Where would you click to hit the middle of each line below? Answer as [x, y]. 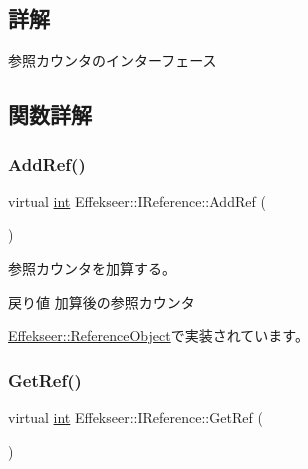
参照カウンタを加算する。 [92, 267]
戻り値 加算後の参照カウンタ [101, 301]
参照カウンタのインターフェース [112, 60]
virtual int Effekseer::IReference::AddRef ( [137, 200]
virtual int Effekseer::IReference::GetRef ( [135, 416]
